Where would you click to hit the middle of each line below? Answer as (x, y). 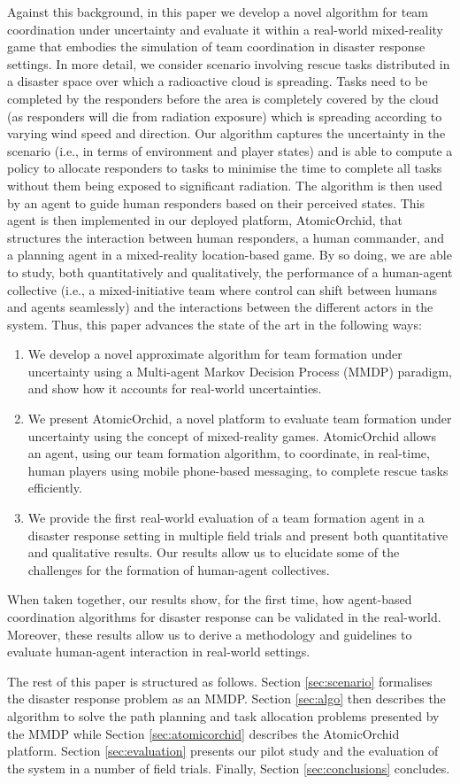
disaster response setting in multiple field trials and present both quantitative (238, 535)
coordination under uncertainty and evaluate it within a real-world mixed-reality (226, 29)
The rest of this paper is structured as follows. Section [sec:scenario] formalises (220, 681)
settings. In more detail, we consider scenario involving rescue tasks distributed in (229, 63)
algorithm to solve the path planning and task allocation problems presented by (223, 715)
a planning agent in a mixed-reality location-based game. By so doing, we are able (230, 255)
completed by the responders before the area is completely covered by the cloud (223, 98)
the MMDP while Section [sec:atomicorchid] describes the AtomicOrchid (203, 733)
